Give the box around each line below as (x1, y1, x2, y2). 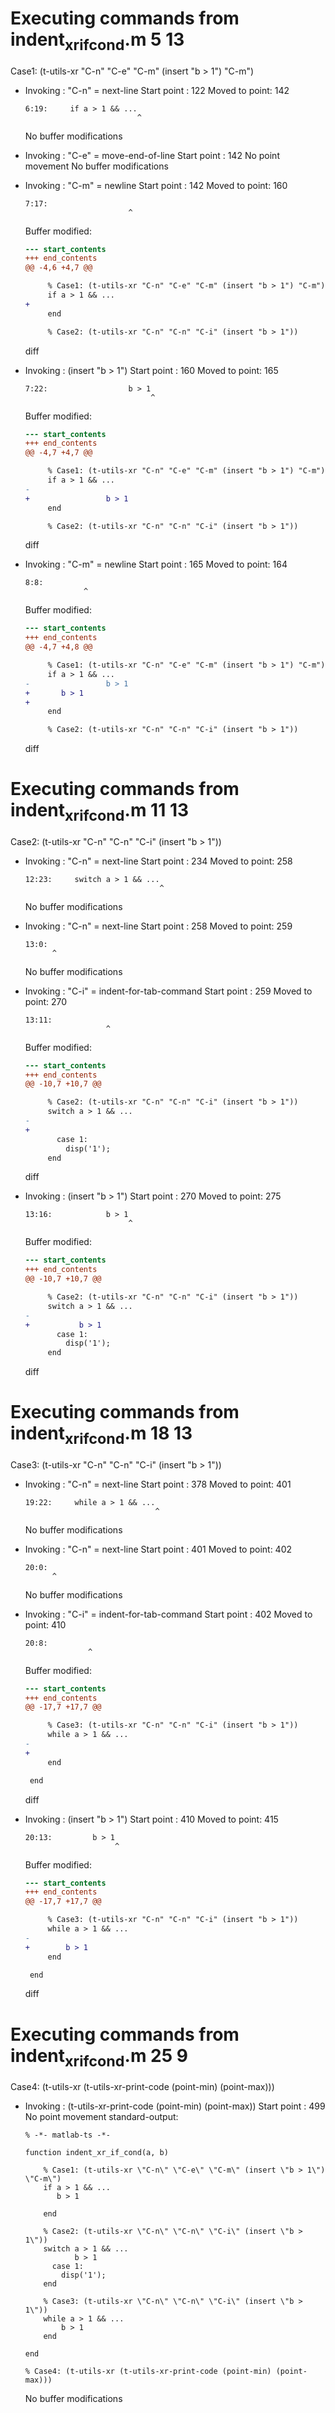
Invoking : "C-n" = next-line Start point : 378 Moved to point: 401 (24, 1478, 292, 1490)
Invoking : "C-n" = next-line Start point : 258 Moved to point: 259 (24, 920, 293, 932)
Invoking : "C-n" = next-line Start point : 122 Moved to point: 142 (24, 84, 290, 96)
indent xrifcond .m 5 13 (10, 28, 185, 54)
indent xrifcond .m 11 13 (10, 799, 190, 825)
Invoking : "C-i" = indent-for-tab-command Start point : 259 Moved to (24, 985, 313, 997)
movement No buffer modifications (24, 160, 169, 172)
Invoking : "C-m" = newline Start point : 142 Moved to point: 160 (24, 179, 288, 191)
